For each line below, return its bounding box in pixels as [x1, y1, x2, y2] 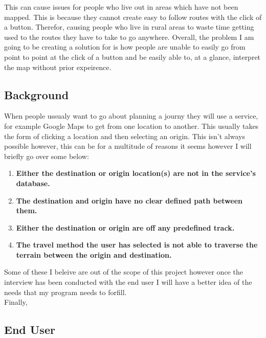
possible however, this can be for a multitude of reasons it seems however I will [4, 141, 252, 151]
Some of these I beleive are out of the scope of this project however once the [4, 266, 243, 277]
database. [16, 177, 50, 188]
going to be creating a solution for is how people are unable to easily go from [4, 41, 246, 52]
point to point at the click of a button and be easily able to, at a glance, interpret [4, 51, 261, 62]
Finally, [4, 297, 28, 307]
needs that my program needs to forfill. [4, 286, 127, 297]
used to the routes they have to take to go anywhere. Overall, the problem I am [4, 31, 254, 42]
